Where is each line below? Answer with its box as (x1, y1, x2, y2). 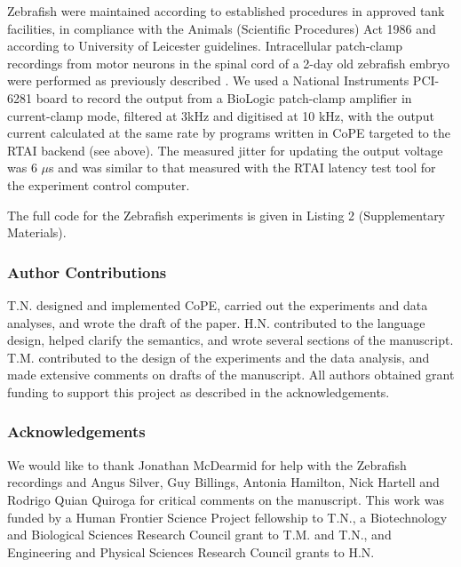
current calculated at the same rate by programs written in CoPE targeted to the (7, 124, 450, 142)
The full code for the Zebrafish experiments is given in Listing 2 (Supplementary (7, 205, 446, 224)
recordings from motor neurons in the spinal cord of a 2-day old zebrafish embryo (7, 53, 450, 72)
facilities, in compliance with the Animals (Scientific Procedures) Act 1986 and (7, 19, 436, 37)
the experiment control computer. (7, 175, 190, 194)
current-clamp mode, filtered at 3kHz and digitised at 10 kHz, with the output (7, 106, 434, 124)
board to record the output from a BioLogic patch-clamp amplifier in (36, 88, 412, 107)
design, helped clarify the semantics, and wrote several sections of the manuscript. (7, 331, 454, 349)
